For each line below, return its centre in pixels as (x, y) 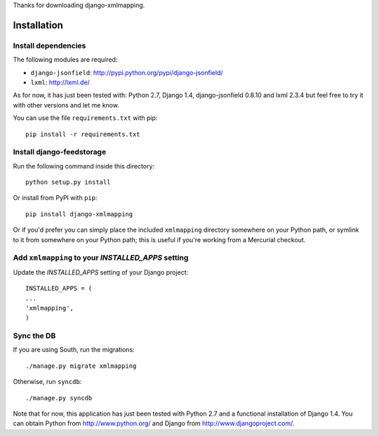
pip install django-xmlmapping (79, 214)
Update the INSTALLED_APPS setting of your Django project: (101, 272)
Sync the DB (34, 336)
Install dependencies (49, 46)
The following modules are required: (65, 60)
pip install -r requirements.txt (83, 134)
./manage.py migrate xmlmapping (81, 366)
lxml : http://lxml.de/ (60, 82)
